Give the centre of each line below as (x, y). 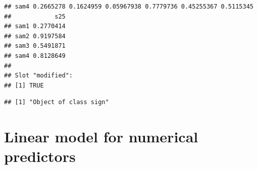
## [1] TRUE (24, 85)
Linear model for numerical (101, 137)
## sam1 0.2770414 (35, 26)
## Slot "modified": (39, 76)
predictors (40, 156)
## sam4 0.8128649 (35, 56)
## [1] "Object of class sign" (57, 102)
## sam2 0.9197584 (35, 36)
